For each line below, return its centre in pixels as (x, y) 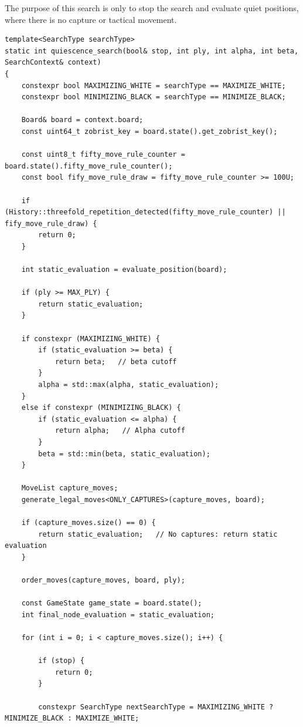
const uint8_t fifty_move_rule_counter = (103, 155)
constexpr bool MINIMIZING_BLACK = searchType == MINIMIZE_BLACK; (154, 97)
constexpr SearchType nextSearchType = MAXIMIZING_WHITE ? (156, 707)
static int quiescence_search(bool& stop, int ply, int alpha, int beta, (152, 51)
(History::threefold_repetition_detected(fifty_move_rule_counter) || (145, 212)
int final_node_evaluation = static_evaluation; (118, 615)
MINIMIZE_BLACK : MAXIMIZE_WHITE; (72, 718)
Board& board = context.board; (82, 120)
